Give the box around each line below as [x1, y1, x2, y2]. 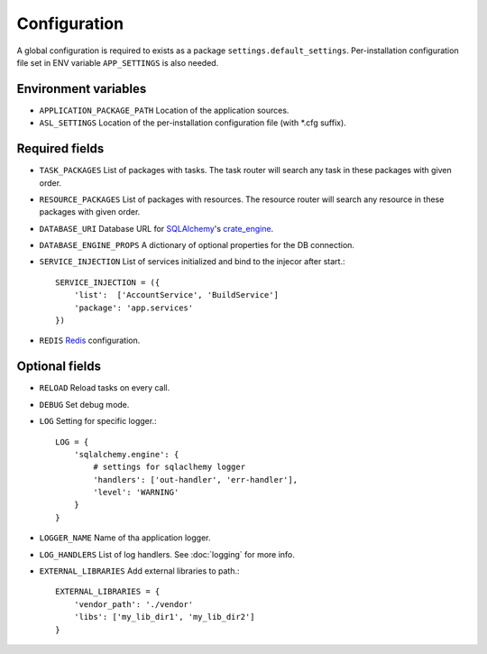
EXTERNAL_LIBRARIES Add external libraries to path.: [39, 566, 240, 576]
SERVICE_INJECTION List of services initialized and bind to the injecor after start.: [39, 256, 345, 267]
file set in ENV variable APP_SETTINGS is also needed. [16, 57, 219, 68]
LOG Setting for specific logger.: [39, 416, 157, 427]
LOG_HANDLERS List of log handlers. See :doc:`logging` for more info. [39, 548, 295, 559]
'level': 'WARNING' [93, 487, 179, 498]
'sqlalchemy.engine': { [73, 449, 179, 459]
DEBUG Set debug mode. [39, 399, 130, 410]
